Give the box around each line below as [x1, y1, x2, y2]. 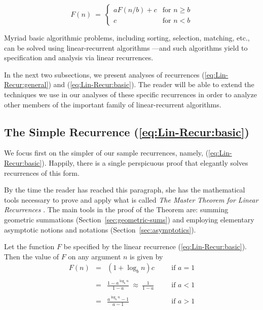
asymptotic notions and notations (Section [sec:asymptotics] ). [4, 224, 196, 235]
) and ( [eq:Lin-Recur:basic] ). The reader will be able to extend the [48, 79, 254, 90]
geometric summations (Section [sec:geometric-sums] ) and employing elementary [4, 214, 254, 224]
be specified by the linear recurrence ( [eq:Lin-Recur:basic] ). [63, 241, 247, 252]
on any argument [68, 251, 121, 261]
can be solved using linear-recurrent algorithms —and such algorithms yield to [4, 42, 248, 53]
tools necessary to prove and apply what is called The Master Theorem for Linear [4, 194, 258, 205]
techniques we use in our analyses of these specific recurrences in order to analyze [4, 89, 257, 99]
